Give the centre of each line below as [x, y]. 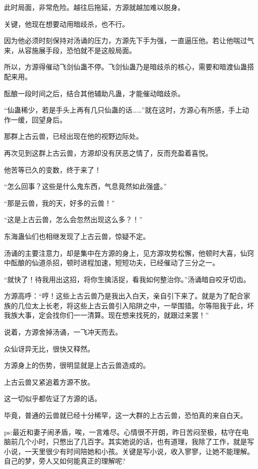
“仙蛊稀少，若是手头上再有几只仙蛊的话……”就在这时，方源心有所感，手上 [123, 110]
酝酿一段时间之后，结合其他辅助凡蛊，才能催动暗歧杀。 [94, 93]
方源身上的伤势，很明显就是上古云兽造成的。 [77, 365]
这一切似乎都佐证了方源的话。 [53, 398]
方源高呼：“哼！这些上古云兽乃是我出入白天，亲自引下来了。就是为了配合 [124, 296]
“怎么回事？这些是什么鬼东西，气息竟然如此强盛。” [86, 186]
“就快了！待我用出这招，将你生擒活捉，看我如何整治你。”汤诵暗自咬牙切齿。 [127, 279]
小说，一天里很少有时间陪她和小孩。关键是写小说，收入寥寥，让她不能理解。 [129, 451]
